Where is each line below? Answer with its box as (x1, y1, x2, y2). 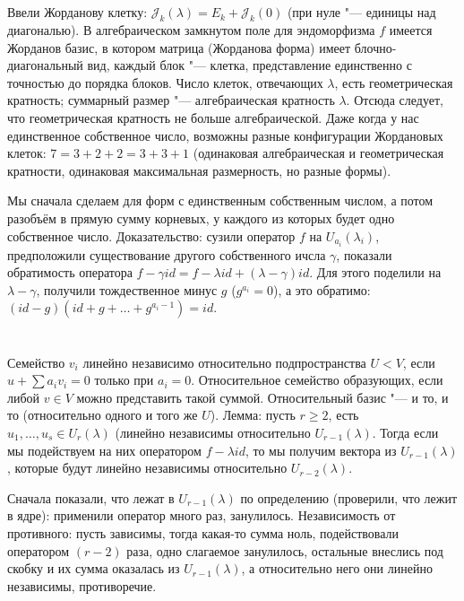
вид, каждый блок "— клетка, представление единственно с (87, 56, 412, 74)
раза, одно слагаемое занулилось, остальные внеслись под (126, 541, 443, 560)
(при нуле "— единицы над (287, 3, 436, 22)
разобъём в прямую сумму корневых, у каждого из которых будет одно (7, 208, 395, 227)
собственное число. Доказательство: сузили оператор (7, 226, 296, 245)
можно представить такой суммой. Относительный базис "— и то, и (76, 388, 449, 406)
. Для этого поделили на (309, 263, 442, 282)
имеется (389, 20, 433, 39)
